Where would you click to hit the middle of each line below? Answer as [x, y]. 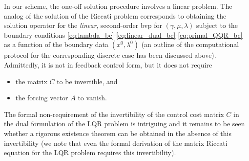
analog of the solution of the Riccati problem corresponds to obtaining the [115, 15]
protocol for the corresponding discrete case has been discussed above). [110, 55]
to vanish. [93, 98]
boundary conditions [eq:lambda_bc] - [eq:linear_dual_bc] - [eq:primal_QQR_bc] [123, 34]
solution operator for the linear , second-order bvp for [83, 25]
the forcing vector [42, 98]
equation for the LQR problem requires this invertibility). [90, 152]
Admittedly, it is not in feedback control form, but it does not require [108, 64]
